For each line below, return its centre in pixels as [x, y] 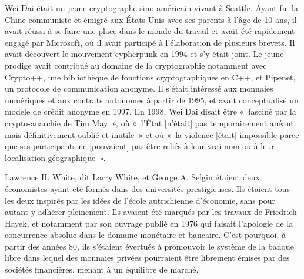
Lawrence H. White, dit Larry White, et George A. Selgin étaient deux [132, 177]
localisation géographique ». [55, 157]
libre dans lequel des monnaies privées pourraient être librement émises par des [147, 258]
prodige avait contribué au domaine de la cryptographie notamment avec [136, 65]
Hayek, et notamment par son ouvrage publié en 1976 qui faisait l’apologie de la [149, 223]
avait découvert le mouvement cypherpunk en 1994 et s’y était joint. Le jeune [144, 54]
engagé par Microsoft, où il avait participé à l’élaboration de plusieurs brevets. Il [150, 42]
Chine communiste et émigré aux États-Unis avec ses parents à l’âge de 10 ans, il [151, 19]
